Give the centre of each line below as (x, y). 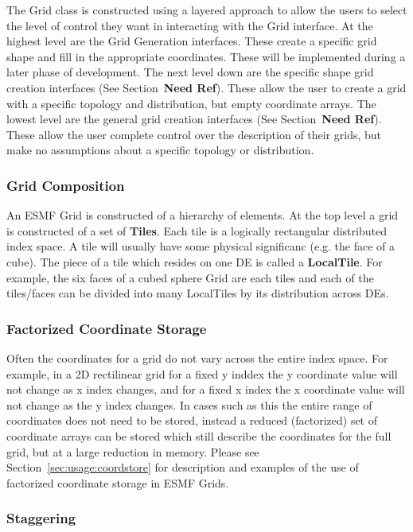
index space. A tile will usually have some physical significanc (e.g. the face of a (201, 246)
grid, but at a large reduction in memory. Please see (133, 451)
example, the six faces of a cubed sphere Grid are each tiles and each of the (190, 277)
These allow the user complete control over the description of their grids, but (194, 134)
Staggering (41, 518)
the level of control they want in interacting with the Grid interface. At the (190, 25)
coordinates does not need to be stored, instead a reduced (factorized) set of (192, 420)
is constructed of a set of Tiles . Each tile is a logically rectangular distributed (197, 230)
